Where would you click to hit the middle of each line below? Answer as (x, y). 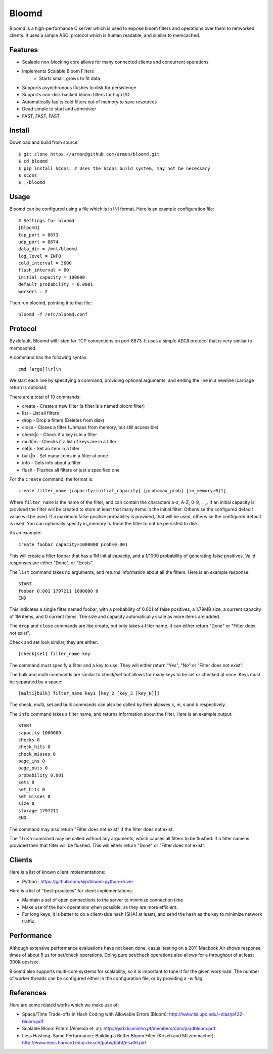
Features (24, 50)
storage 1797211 (38, 811)
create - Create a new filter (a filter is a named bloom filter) (83, 406)
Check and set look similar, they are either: (54, 642)
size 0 (27, 804)
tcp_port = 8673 (38, 235)
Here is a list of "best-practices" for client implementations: (71, 891)
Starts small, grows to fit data (70, 78)
